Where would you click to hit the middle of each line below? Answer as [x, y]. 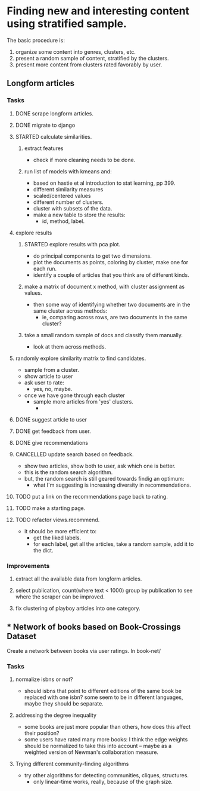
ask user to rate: [44, 382]
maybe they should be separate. [64, 704]
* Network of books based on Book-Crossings [94, 627]
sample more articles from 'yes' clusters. [83, 401]
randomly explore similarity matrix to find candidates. [81, 358]
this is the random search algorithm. [68, 472]
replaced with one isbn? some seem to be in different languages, [104, 697]
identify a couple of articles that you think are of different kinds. [111, 275]
